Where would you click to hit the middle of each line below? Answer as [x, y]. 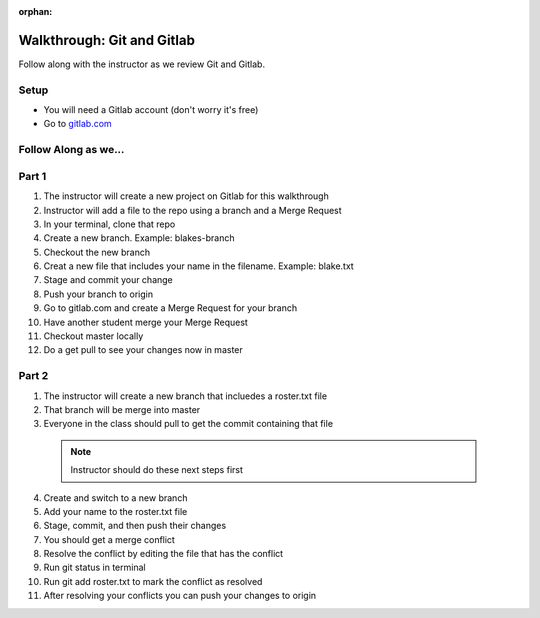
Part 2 [33, 376]
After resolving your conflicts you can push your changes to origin [180, 596]
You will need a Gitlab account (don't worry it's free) [151, 110]
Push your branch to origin [98, 294]
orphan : [35, 11]
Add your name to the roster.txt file [115, 511]
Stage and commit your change [108, 280]
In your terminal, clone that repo [109, 224]
